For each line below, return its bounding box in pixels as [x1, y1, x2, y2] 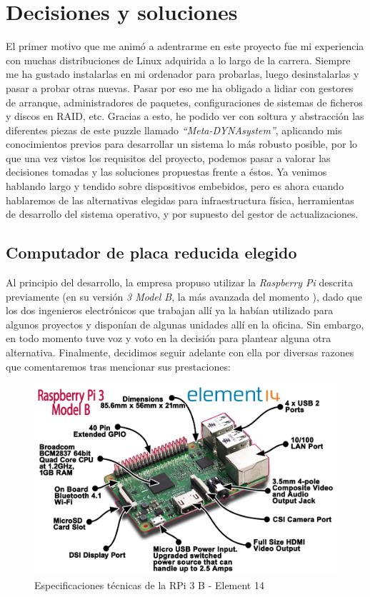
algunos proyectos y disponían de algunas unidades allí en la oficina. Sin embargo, [6, 316, 364, 331]
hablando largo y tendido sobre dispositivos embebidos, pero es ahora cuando [6, 179, 344, 194]
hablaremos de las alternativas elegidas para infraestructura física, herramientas [6, 192, 354, 207]
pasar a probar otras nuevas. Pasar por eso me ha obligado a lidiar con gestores [6, 80, 354, 95]
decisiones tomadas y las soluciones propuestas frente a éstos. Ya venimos [6, 164, 327, 179]
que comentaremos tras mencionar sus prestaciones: [6, 358, 231, 373]
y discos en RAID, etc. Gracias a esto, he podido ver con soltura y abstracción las [6, 109, 364, 124]
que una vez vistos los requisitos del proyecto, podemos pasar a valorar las [6, 150, 331, 165]
